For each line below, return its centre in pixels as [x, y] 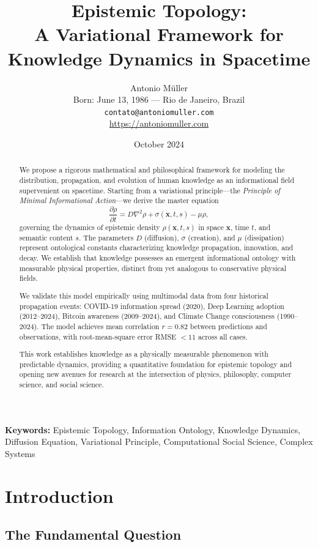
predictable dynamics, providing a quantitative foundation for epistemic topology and [156, 364]
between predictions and [228, 326]
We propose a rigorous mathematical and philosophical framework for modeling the [152, 170]
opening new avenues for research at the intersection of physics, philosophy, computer [155, 374]
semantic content [46, 237]
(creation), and [212, 237]
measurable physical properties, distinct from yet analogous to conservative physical [153, 268]
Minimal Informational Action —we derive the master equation [119, 200]
